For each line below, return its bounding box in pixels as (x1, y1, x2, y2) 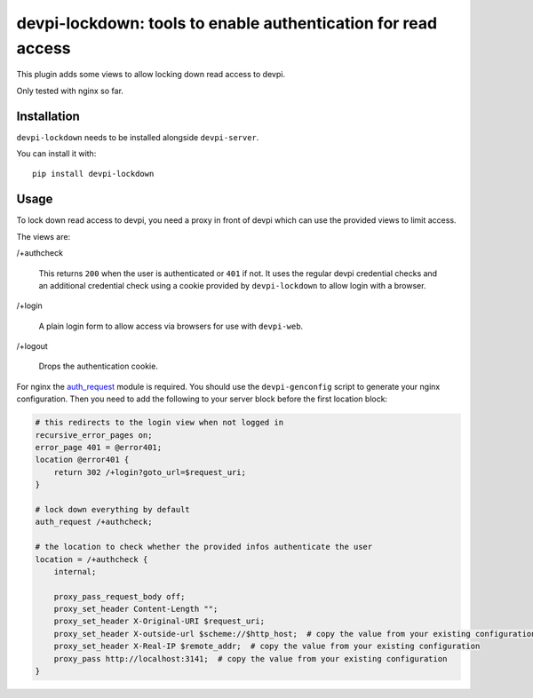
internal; (53, 567, 97, 576)
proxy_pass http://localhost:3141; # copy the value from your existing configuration (53, 654, 448, 663)
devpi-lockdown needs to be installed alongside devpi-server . (16, 131, 259, 142)
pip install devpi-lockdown (32, 169, 155, 179)
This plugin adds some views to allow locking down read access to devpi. (16, 69, 286, 80)
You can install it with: (16, 148, 97, 159)
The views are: (16, 231, 71, 242)
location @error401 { (35, 455, 130, 465)
